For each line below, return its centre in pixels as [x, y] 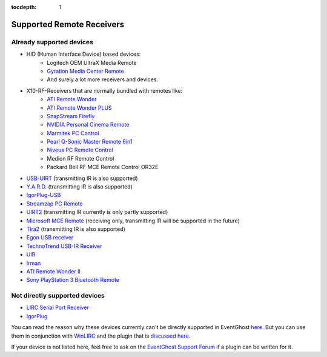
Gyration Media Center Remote [85, 71]
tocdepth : [24, 7]
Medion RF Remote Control [81, 158]
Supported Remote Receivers [68, 24]
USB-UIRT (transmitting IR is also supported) [82, 178]
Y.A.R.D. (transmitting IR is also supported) [80, 187]
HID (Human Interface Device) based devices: [84, 54]
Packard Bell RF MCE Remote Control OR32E [103, 167]
